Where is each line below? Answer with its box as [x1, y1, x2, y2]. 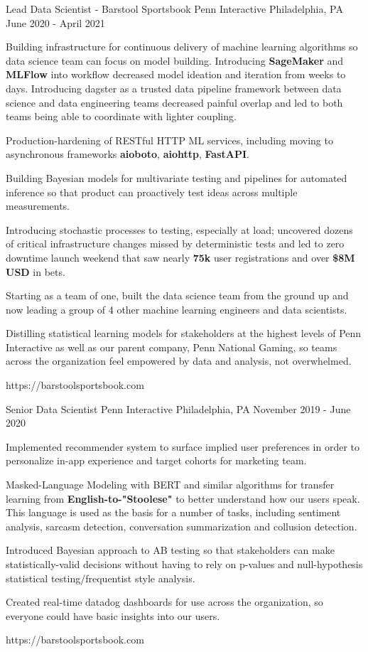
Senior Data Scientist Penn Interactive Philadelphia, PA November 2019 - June [6, 401, 351, 416]
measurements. [6, 198, 70, 213]
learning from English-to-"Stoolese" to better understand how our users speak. [6, 491, 360, 506]
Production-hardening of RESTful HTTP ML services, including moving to [6, 132, 333, 147]
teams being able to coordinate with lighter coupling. [6, 109, 237, 124]
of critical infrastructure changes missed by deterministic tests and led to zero [6, 236, 345, 251]
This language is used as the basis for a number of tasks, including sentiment [6, 505, 341, 520]
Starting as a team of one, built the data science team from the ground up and [6, 288, 349, 303]
